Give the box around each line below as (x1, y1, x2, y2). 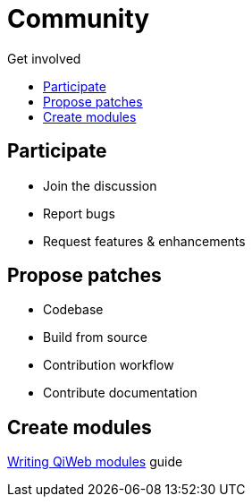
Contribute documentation (43, 385, 197, 401)
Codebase (43, 302, 104, 318)
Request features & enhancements (43, 233, 246, 249)
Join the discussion (43, 177, 157, 193)
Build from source (43, 329, 147, 346)
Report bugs (43, 205, 115, 221)
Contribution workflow (43, 357, 174, 373)
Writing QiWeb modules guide (7, 454, 183, 470)
